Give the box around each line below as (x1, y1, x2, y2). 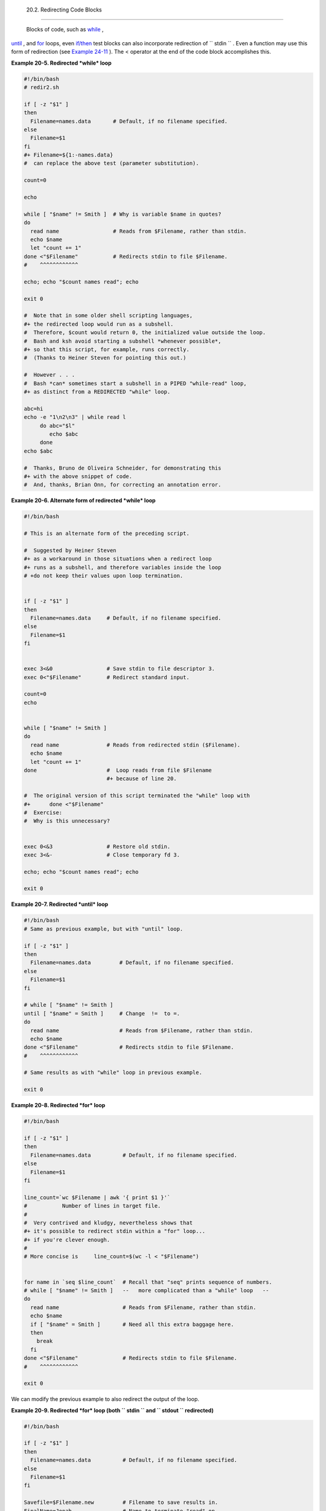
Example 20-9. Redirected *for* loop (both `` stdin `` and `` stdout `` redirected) (11, 1406, 214, 1414)
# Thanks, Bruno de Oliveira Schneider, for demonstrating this (24, 464, 222, 471)
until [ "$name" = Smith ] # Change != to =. (24, 1010, 181, 1017)
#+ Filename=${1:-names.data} (24, 152, 113, 158)
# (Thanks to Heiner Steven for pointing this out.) (24, 354, 187, 361)
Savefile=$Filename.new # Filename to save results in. (24, 1499, 219, 1506)
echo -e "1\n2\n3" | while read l (24, 414, 126, 421)
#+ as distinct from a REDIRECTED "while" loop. (24, 389, 171, 395)
